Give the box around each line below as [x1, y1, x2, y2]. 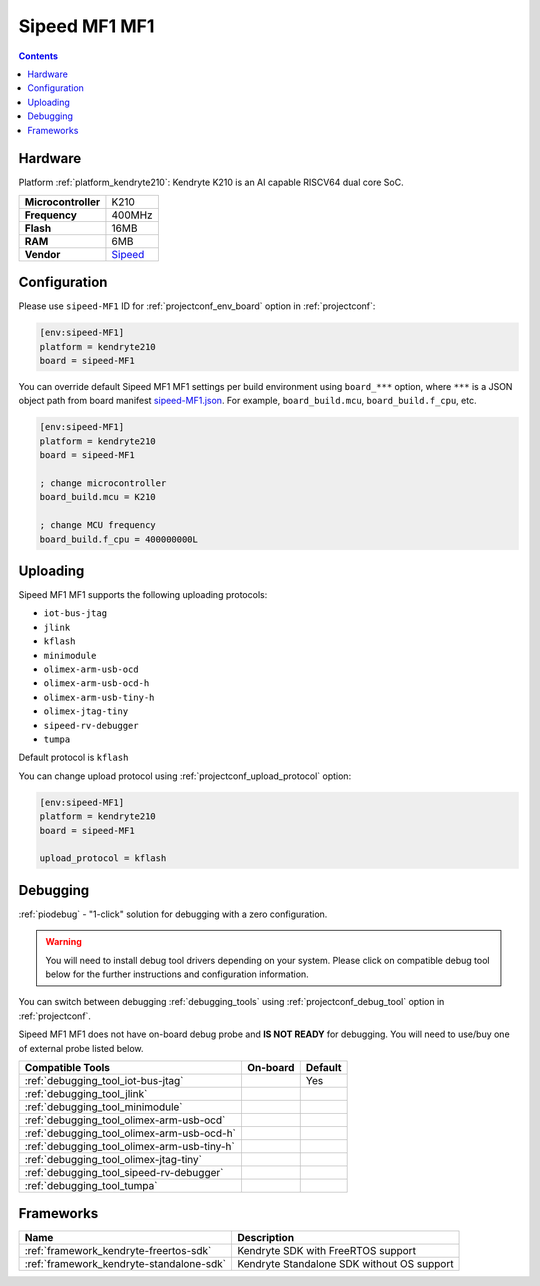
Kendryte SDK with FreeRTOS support [236, 1244, 417, 1258]
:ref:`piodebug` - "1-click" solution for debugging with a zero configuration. [18, 908, 328, 920]
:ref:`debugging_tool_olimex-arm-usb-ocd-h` [24, 1126, 237, 1140]
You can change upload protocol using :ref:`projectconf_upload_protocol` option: [18, 770, 352, 782]
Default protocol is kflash [18, 751, 129, 764]
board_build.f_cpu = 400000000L [39, 533, 199, 545]
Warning [45, 936, 82, 948]
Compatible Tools [24, 1060, 110, 1074]
